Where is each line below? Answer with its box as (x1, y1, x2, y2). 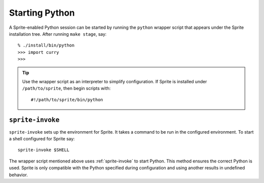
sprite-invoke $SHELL (18, 147, 69, 153)
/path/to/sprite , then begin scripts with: (22, 86, 111, 91)
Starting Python (9, 7, 75, 18)
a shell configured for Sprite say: (9, 136, 75, 141)
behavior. (9, 172, 28, 178)
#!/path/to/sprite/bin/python (31, 97, 104, 102)
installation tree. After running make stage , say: (9, 31, 107, 37)
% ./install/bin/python (18, 43, 75, 48)
